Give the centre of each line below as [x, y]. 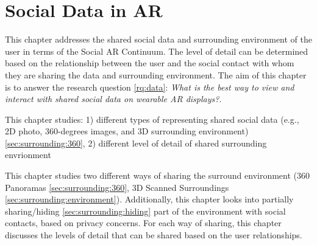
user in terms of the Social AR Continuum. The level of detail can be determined [157, 51]
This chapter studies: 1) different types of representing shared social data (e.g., [152, 119]
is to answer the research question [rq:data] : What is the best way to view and [150, 87]
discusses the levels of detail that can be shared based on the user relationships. [154, 235]
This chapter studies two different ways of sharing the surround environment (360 [158, 175]
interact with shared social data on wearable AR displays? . [113, 99]
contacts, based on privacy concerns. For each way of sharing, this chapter [143, 223]
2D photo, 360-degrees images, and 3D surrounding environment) [127, 131]
